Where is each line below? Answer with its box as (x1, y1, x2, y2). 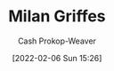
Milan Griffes (8, 6, 106, 27)
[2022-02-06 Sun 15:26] (12, 52, 102, 63)
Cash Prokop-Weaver (17, 35, 97, 46)
